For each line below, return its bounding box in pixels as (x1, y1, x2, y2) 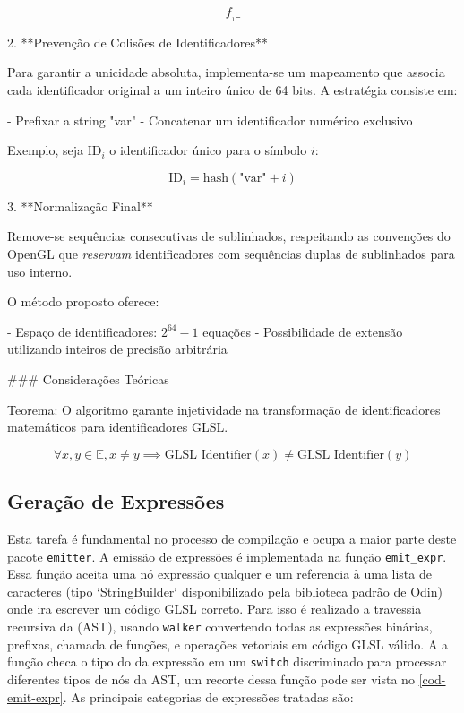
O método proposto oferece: (7, 292, 159, 311)
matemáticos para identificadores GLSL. (7, 417, 228, 436)
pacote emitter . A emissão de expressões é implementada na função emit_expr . (7, 546, 447, 565)
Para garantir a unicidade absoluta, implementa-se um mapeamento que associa (7, 63, 445, 82)
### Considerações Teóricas (7, 369, 169, 388)
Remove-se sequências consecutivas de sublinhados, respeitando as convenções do (7, 227, 451, 245)
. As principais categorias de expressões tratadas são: (63, 687, 354, 706)
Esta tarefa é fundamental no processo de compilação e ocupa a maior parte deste (7, 528, 457, 547)
